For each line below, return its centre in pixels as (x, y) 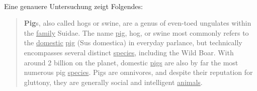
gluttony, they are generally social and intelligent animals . (113, 82)
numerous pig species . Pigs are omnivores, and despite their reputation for (138, 72)
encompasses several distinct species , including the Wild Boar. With (129, 52)
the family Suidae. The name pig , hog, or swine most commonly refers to (136, 32)
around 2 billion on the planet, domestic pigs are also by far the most (131, 62)
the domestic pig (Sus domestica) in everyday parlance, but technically (133, 42)
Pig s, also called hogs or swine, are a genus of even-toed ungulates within (138, 23)
